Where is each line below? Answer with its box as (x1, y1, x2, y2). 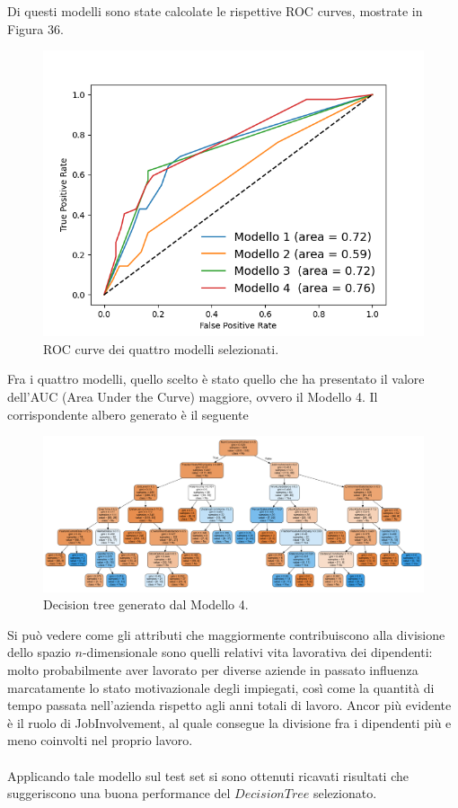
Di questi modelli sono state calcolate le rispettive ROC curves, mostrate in (7, 2, 423, 20)
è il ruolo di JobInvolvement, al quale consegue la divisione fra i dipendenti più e (7, 713, 452, 732)
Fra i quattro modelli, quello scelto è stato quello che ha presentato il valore (7, 369, 425, 388)
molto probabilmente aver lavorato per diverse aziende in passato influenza (7, 661, 418, 679)
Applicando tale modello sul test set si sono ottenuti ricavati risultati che (7, 766, 409, 785)
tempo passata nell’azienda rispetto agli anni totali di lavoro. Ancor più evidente (7, 696, 452, 715)
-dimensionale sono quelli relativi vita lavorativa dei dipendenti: (82, 643, 433, 661)
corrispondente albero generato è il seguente (7, 404, 249, 423)
